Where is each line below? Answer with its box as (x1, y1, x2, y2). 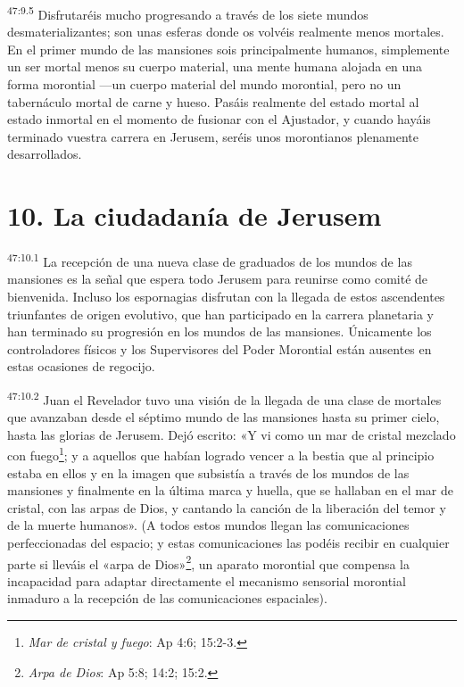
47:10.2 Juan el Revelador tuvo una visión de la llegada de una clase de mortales (7, 387, 442, 409)
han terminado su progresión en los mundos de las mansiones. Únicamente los (7, 322, 432, 341)
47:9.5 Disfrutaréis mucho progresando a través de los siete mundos (7, 3, 369, 23)
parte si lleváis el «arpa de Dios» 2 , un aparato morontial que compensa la (7, 551, 410, 573)
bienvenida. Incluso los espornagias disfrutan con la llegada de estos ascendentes (7, 286, 445, 305)
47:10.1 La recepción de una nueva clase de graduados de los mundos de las (7, 250, 412, 270)
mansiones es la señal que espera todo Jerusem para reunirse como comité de (7, 269, 428, 288)
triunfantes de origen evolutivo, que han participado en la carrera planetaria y (7, 304, 434, 323)
